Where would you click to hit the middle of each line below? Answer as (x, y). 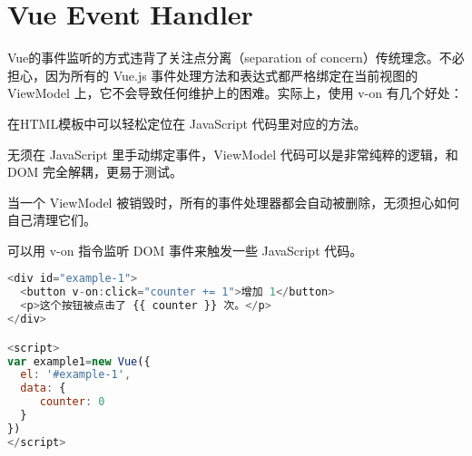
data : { (43, 388)
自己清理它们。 (52, 220)
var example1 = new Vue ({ (79, 361)
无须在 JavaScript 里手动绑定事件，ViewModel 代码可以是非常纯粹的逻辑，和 (233, 154)
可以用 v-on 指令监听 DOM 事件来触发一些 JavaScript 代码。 (185, 250)
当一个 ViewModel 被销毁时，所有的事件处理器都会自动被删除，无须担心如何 (234, 202)
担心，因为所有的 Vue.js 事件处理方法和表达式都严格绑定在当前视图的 (213, 75)
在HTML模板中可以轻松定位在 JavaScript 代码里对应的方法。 (187, 123)
